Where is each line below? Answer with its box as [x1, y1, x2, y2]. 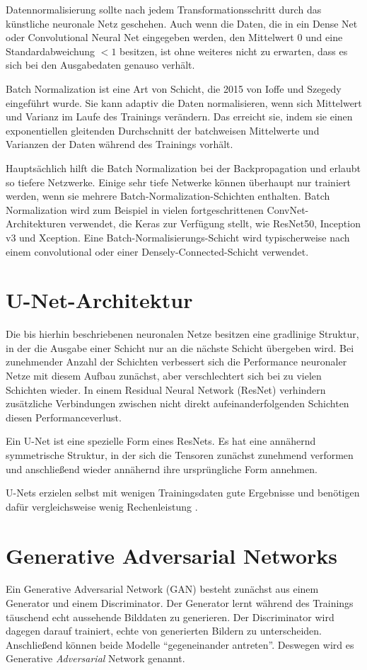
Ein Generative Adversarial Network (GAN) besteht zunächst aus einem [6, 581, 319, 596]
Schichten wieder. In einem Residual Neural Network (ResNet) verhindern [6, 382, 326, 397]
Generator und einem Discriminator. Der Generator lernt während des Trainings [6, 596, 354, 611]
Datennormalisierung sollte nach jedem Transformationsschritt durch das [6, 2, 322, 16]
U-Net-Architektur [6, 285, 193, 314]
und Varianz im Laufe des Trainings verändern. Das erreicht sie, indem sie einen [6, 109, 353, 124]
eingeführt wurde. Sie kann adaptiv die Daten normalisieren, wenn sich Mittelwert [6, 95, 362, 110]
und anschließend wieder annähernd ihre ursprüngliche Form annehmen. [6, 461, 318, 476]
